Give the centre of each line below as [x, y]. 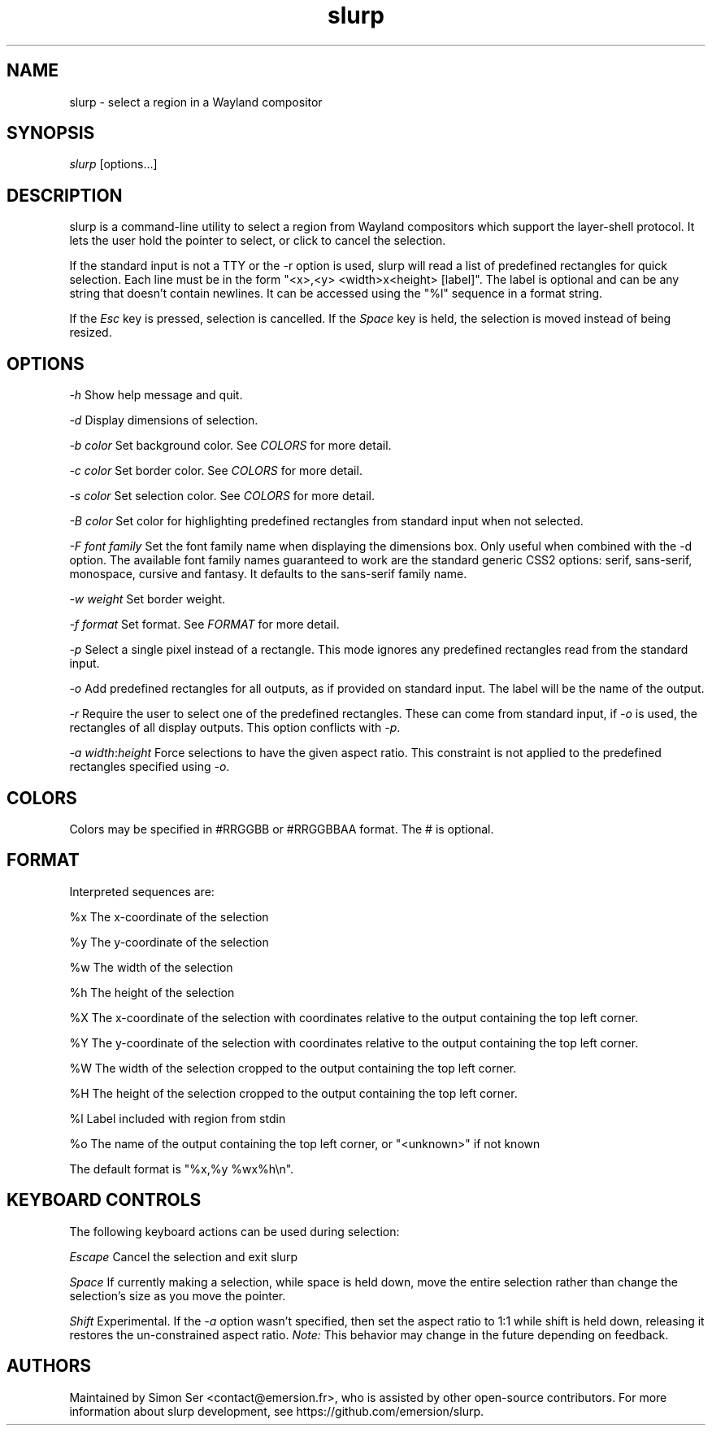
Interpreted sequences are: [142, 891]
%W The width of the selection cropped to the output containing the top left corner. [293, 1068]
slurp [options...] [113, 164]
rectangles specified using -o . [150, 767]
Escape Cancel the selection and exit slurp [184, 1256]
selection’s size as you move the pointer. [178, 1295]
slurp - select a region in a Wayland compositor [196, 102]
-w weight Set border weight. [148, 599]
